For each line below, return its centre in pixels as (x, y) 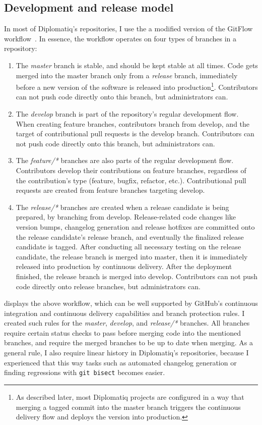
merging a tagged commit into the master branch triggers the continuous (128, 407)
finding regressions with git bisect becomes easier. (85, 372)
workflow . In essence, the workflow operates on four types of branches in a (120, 38)
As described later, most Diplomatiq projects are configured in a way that (130, 396)
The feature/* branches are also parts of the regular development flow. (125, 160)
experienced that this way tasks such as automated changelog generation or (120, 362)
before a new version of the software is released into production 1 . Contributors (137, 86)
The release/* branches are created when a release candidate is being (122, 207)
